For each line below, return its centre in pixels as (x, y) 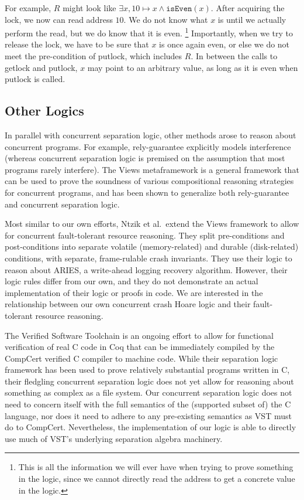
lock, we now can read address (59, 19)
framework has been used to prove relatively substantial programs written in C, (147, 370)
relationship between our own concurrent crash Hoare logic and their (128, 304)
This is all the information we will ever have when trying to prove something (156, 467)
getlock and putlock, (41, 67)
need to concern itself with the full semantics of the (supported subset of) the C (148, 404)
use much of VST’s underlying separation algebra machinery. (114, 438)
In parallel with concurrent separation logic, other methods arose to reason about (151, 135)
